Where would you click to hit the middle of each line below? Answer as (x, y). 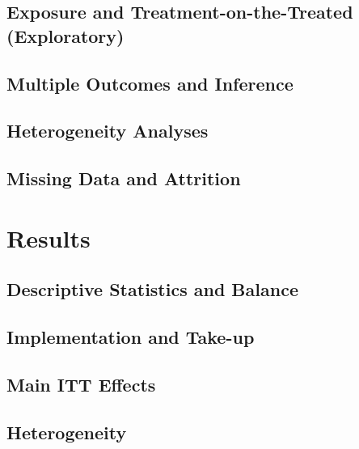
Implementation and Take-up (131, 337)
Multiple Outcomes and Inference (150, 83)
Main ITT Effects (81, 384)
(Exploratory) (65, 35)
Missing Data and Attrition (124, 178)
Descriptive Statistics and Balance (152, 289)
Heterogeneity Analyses (108, 131)
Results (49, 237)
